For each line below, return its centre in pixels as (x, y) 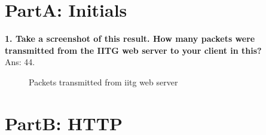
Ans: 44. (20, 62)
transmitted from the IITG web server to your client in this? (133, 50)
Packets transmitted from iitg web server (103, 82)
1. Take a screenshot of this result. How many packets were (130, 39)
